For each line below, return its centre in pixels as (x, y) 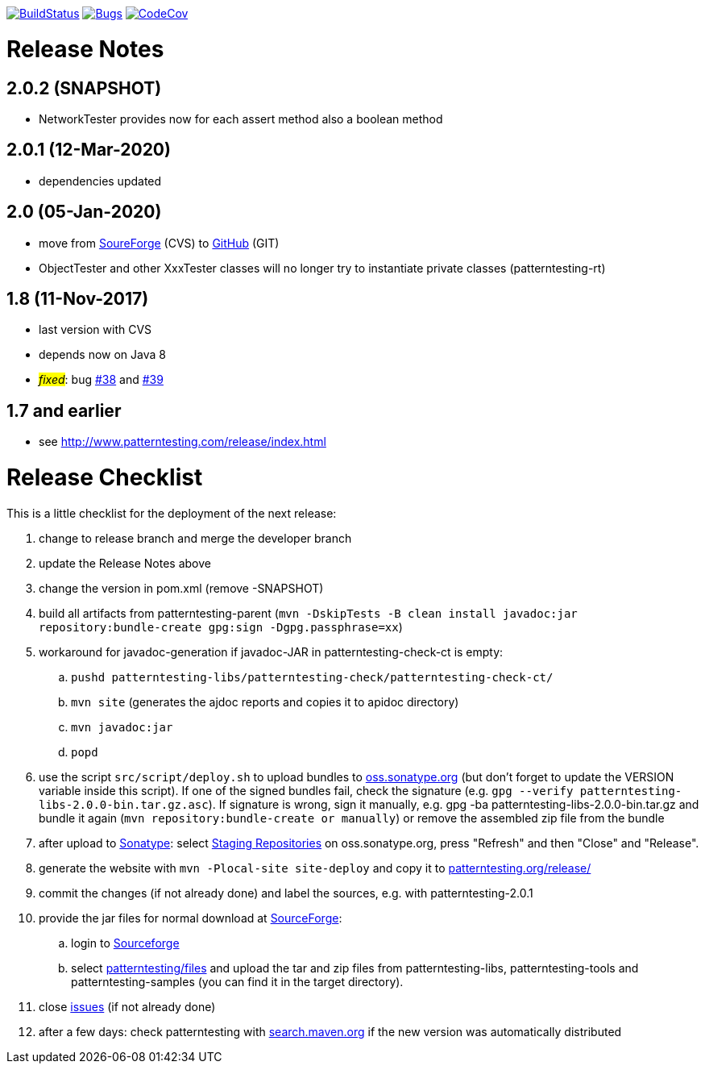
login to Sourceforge (125, 943)
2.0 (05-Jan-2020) (84, 212)
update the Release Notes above (125, 563)
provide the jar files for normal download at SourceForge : (191, 918)
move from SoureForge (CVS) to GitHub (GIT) (159, 243)
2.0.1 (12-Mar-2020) (89, 150)
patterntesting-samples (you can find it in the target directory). (237, 981)
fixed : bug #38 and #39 (101, 380)
